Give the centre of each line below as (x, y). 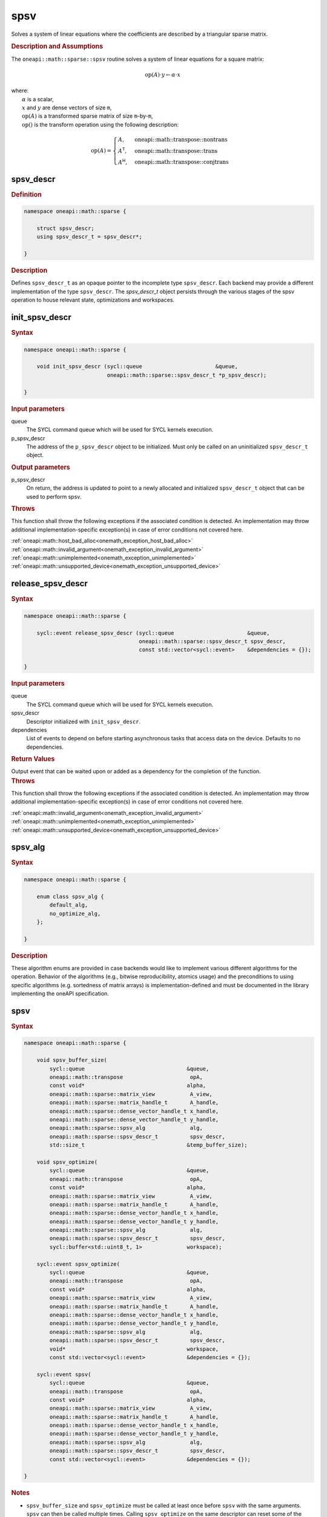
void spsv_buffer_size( (72, 1060)
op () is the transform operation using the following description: (100, 124)
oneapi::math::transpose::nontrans (181, 139)
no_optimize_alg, (75, 914)
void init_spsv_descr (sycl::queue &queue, (137, 367)
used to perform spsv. (54, 496)
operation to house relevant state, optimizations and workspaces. (93, 300)
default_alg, (69, 905)
